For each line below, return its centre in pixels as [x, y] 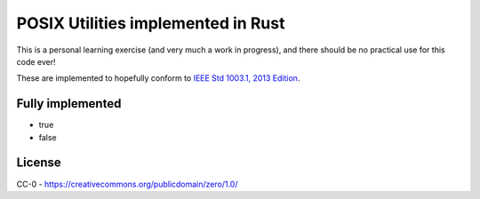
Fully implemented [69, 103]
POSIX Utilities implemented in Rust [151, 23]
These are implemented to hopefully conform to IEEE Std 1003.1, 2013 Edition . [158, 78]
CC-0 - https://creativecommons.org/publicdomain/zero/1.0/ [127, 184]
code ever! [36, 61]
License [39, 163]
